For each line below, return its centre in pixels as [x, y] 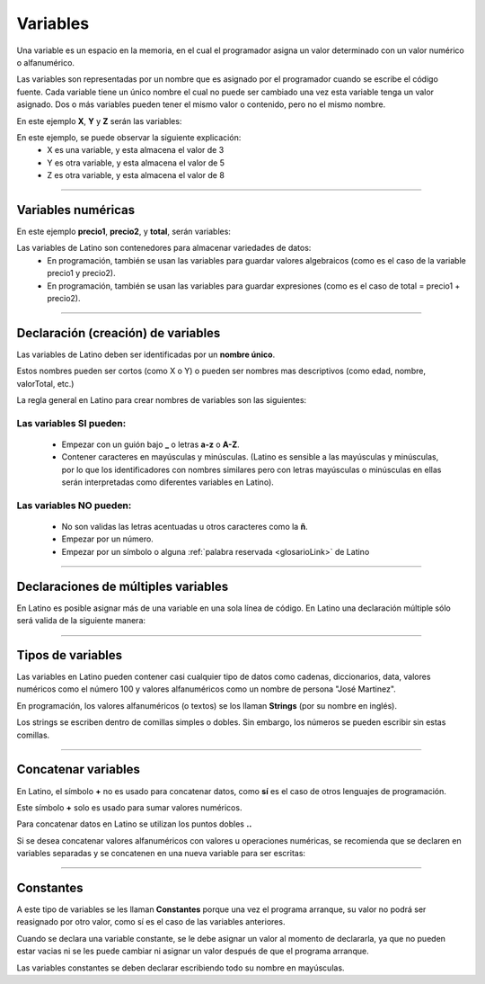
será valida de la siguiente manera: [81, 621]
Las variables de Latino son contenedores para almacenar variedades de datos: [164, 248]
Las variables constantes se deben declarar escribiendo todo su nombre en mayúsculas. [181, 968]
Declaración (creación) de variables [119, 333]
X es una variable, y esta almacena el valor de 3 [136, 150]
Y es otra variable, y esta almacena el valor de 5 [136, 163]
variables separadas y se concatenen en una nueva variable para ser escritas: [161, 854]
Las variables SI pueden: [71, 423]
